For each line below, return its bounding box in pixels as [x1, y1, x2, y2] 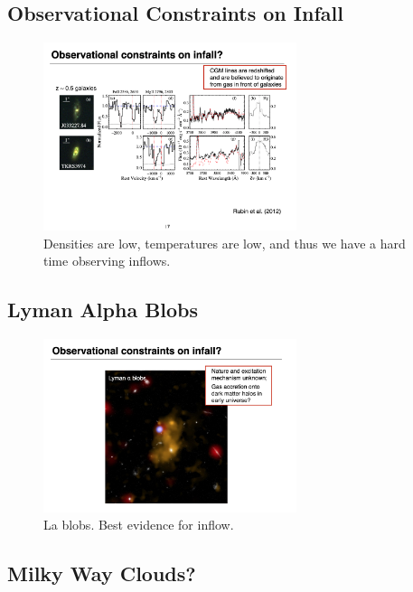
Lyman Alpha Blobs [7, 296, 199, 324]
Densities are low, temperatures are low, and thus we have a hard [43, 233, 406, 252]
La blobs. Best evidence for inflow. [43, 515, 234, 534]
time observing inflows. [43, 251, 171, 270]
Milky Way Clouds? [7, 559, 196, 587]
